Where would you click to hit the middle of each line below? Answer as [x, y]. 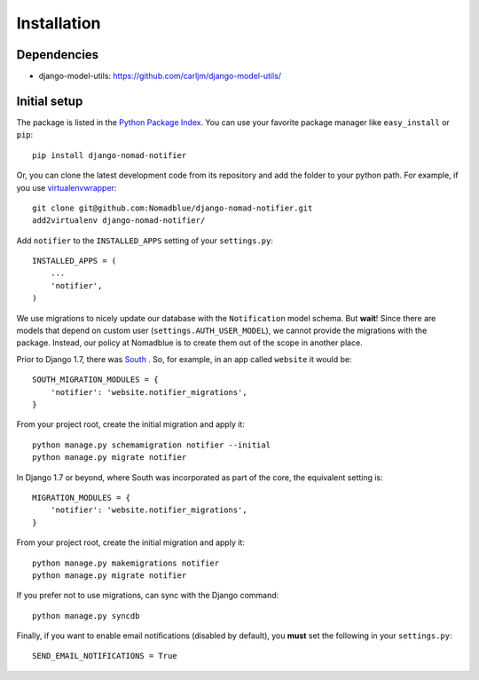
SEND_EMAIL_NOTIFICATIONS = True [105, 656]
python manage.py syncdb [86, 616]
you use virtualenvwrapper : [67, 187]
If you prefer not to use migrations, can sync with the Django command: [148, 596]
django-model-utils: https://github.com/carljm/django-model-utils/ [160, 76]
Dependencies [58, 55]
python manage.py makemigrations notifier [126, 563]
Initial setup [50, 101]
